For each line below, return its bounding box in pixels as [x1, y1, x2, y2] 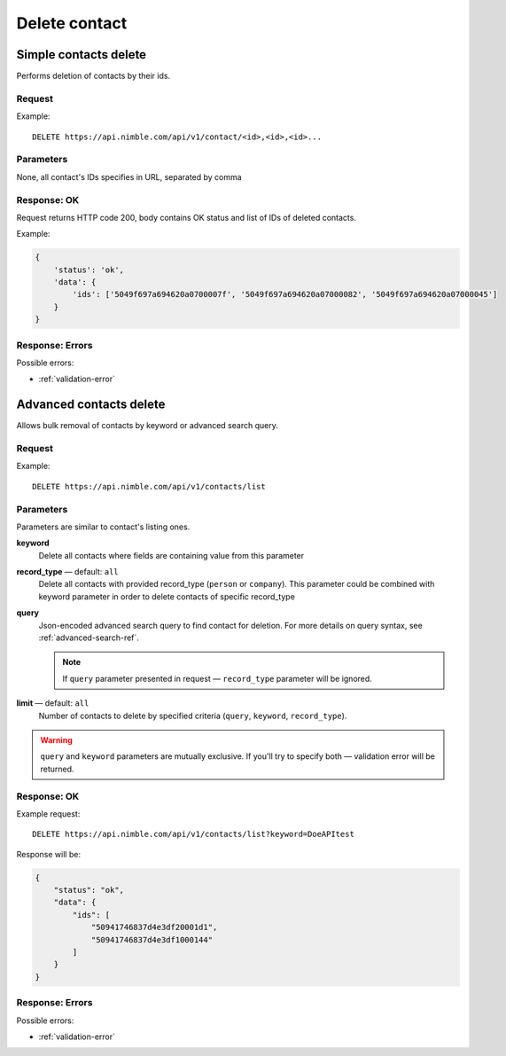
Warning [40, 734, 73, 745]
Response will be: [16, 849, 82, 859]
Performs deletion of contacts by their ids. [16, 71, 171, 82]
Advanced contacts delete [16, 397, 166, 412]
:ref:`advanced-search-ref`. [38, 632, 139, 643]
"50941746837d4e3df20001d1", [90, 922, 218, 933]
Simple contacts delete [16, 47, 146, 62]
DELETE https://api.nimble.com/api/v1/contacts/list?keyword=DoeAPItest [32, 829, 354, 840]
